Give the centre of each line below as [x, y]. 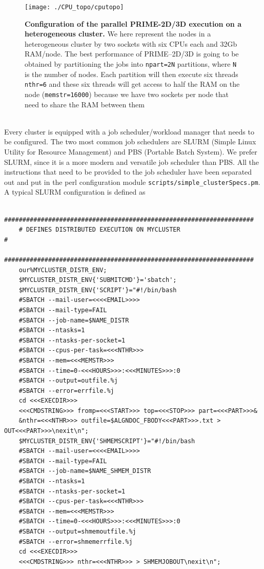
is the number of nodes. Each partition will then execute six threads [131, 74]
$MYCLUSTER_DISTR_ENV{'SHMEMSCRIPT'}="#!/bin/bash [107, 441]
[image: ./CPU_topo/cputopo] [74, 7]
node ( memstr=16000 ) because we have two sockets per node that [127, 94]
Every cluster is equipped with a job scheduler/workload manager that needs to [129, 131]
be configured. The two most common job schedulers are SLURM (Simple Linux [130, 141]
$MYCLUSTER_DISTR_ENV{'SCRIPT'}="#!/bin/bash [98, 290]
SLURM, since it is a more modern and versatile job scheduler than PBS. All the [132, 162]
